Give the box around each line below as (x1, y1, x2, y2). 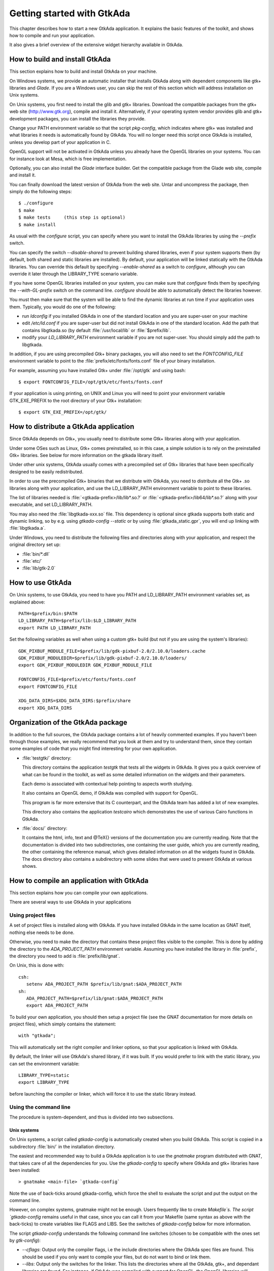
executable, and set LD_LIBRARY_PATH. (9, 501, 93, 508)
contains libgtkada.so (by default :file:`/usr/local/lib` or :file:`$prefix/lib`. (22, 327, 172, 333)
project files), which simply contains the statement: (9, 1021, 116, 1027)
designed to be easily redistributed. (9, 468, 84, 475)
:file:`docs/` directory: (22, 825, 67, 831)
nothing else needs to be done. (9, 929, 75, 935)
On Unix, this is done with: (9, 962, 64, 969)
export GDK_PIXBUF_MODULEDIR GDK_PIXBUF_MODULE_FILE (18, 662, 152, 668)
